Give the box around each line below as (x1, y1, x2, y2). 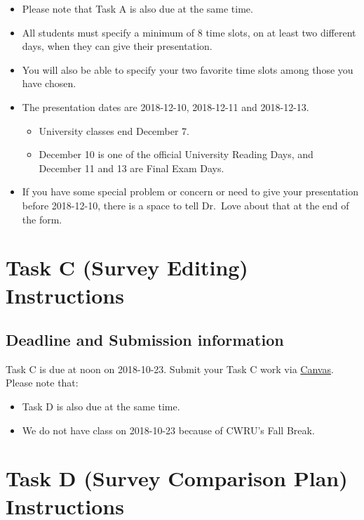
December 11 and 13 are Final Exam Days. (39, 160, 224, 175)
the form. (22, 212, 62, 226)
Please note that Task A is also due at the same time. (22, 1, 253, 15)
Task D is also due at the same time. (22, 399, 180, 414)
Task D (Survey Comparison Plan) (6, 464, 348, 493)
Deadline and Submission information (6, 329, 284, 351)
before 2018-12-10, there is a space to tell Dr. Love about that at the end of (22, 197, 349, 212)
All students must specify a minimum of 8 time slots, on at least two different (22, 25, 356, 39)
